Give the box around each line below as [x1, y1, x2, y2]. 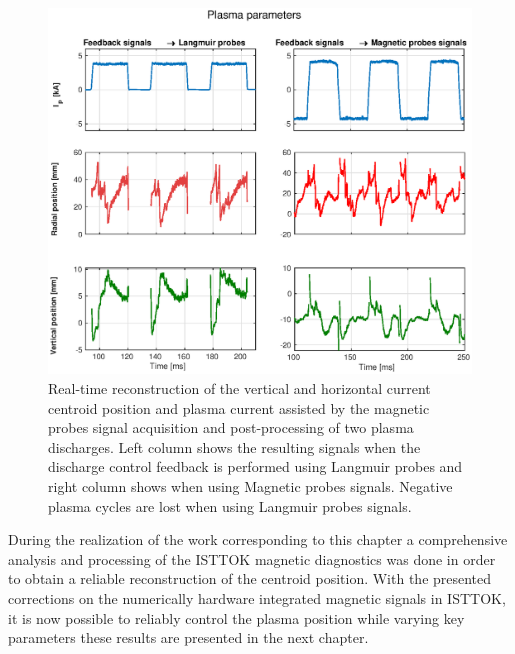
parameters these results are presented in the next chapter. [8, 627, 369, 648]
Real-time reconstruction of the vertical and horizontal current [48, 378, 431, 399]
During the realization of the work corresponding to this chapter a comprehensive [8, 529, 508, 550]
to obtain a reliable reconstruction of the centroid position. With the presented [8, 568, 492, 589]
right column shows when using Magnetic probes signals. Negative [48, 476, 453, 496]
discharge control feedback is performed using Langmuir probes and [48, 456, 463, 477]
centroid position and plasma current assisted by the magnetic [48, 397, 430, 418]
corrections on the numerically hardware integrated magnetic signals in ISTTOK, [8, 587, 506, 608]
